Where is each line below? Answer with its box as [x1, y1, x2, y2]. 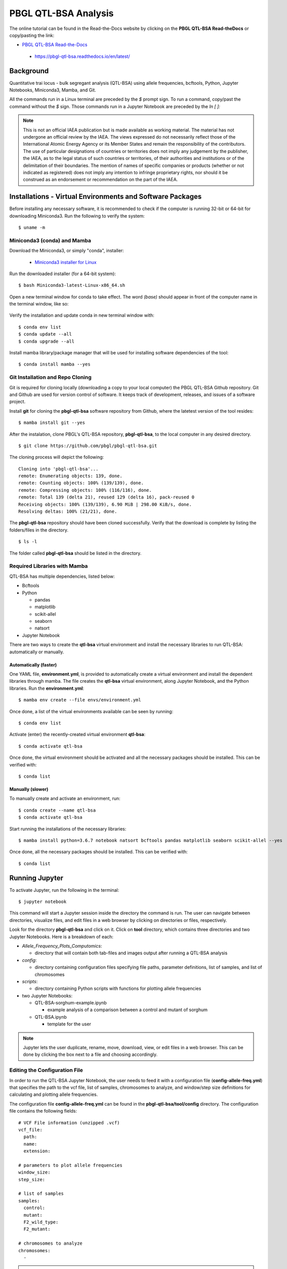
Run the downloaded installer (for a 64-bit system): [9, 271, 116, 277]
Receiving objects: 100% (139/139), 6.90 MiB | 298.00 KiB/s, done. [18, 502, 192, 507]
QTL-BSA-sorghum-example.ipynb [34, 1000, 107, 1006]
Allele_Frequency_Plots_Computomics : [22, 943, 102, 949]
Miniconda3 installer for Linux [34, 259, 97, 265]
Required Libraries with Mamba [9, 562, 88, 570]
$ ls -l [18, 539, 37, 545]
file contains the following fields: [9, 1108, 77, 1114]
